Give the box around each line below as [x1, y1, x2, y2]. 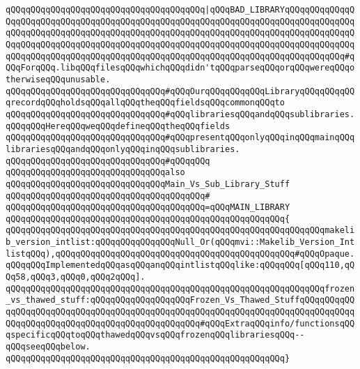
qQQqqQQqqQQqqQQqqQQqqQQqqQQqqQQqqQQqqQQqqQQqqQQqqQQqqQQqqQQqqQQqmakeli [6, 225, 355, 236]
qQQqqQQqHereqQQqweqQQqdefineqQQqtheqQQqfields [6, 121, 230, 131]
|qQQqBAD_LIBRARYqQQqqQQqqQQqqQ [205, 5, 355, 15]
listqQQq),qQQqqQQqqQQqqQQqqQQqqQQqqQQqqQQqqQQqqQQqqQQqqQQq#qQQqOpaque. [6, 248, 355, 259]
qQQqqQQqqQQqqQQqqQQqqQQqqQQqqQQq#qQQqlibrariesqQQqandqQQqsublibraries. [6, 109, 355, 119]
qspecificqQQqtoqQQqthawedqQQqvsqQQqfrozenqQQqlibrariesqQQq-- [6, 330, 305, 340]
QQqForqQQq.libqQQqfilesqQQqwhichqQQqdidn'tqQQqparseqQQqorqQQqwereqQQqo [6, 63, 355, 73]
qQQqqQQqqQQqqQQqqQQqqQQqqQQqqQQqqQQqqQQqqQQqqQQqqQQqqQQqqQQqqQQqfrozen [6, 283, 355, 294]
